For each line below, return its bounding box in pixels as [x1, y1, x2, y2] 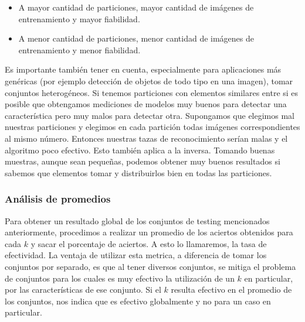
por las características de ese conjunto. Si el [5, 283, 161, 296]
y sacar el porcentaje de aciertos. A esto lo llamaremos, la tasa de [30, 237, 267, 249]
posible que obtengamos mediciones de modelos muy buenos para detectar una [5, 98, 287, 110]
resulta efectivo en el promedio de [171, 283, 292, 296]
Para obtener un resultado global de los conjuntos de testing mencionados [5, 214, 270, 227]
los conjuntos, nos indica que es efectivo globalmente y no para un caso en [5, 294, 271, 307]
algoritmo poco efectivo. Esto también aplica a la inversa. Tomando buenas [5, 143, 275, 156]
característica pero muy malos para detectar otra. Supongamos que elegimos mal [5, 109, 295, 121]
